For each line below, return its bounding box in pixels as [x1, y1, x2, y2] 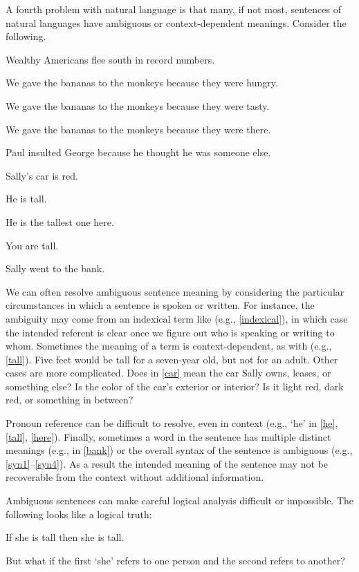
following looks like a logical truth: [6, 506, 152, 521]
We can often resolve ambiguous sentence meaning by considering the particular [6, 284, 344, 298]
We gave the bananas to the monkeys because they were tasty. [6, 98, 270, 113]
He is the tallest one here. [6, 214, 114, 229]
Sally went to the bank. [6, 261, 105, 276]
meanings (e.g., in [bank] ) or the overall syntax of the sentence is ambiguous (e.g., [6, 443, 353, 457]
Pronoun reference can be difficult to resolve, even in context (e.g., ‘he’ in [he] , [6, 416, 338, 430]
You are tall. [6, 238, 59, 252]
